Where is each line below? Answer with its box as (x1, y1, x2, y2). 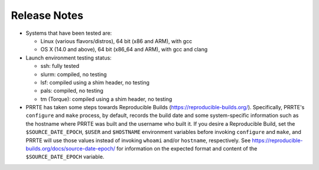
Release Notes (11, 9, 84, 22)
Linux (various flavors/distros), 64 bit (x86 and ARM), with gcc (40, 37, 193, 44)
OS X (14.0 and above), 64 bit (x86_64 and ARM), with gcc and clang (40, 46, 208, 53)
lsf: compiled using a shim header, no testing (40, 79, 150, 86)
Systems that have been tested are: (25, 30, 112, 37)
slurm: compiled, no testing (40, 71, 107, 78)
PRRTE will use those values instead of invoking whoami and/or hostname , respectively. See (25, 136, 251, 144)
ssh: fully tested (40, 63, 80, 70)
